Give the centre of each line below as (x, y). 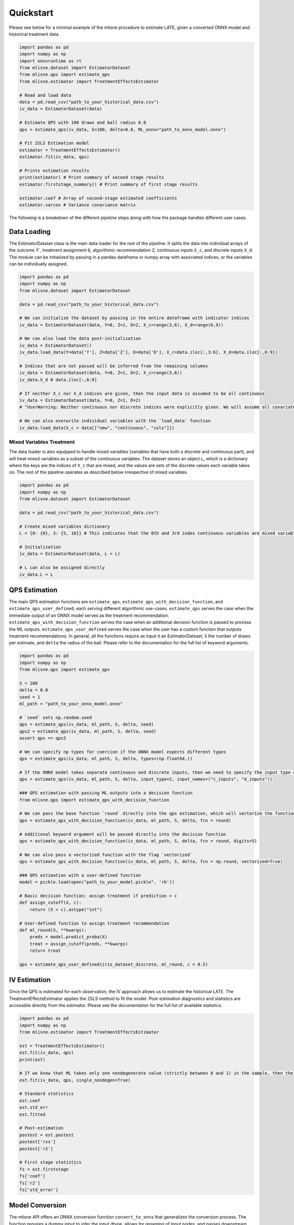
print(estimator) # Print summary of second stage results (92, 177)
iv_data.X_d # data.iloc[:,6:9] (58, 380)
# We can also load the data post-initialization (80, 339)
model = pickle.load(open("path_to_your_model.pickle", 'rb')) (97, 882)
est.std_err (34, 1108)
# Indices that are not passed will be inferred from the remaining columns (114, 366)
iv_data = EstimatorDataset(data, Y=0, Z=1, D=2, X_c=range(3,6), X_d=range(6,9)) (122, 325)
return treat (45, 951)
